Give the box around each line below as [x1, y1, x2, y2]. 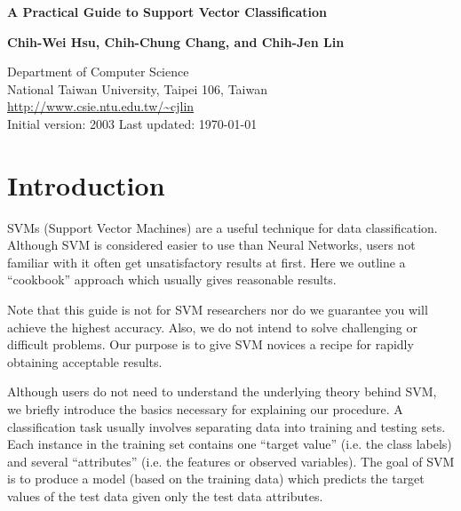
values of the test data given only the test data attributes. [7, 487, 323, 505]
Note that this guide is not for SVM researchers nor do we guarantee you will [7, 300, 428, 319]
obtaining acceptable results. [7, 352, 163, 371]
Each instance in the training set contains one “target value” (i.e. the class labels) [7, 435, 452, 453]
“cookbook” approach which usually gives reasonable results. [7, 270, 337, 289]
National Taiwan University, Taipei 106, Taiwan [7, 79, 267, 98]
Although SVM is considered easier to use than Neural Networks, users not [7, 236, 416, 254]
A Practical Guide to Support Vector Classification [7, 3, 328, 20]
